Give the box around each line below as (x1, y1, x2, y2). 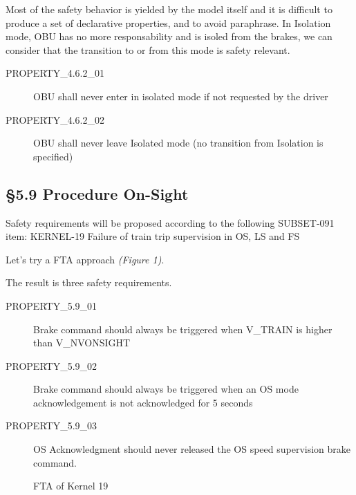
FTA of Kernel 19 (33, 478, 109, 493)
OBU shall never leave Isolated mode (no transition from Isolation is (33, 136, 324, 150)
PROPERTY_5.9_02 (6, 358, 97, 373)
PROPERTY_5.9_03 (6, 418, 97, 433)
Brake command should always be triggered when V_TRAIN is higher (33, 321, 332, 336)
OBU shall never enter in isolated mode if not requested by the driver (33, 88, 328, 103)
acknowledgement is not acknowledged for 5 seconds (33, 395, 253, 409)
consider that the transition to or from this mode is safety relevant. (6, 42, 290, 57)
